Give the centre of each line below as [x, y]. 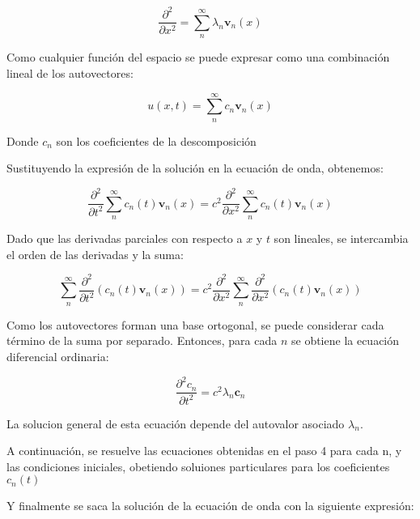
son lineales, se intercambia [341, 238]
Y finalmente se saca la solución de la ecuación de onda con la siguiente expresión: [210, 506]
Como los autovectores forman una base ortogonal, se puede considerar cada [195, 324]
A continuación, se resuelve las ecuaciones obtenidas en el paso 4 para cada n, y [204, 451]
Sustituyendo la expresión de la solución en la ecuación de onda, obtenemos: [195, 168]
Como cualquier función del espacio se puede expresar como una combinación [198, 57]
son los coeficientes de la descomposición [156, 140]
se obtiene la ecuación [345, 340]
